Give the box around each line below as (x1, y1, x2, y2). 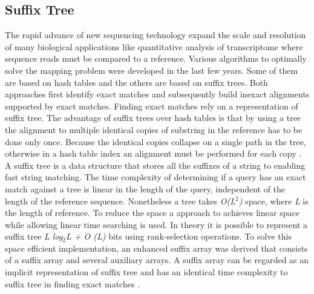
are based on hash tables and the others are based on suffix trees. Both (5, 76, 268, 88)
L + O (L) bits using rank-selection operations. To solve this (66, 230, 292, 243)
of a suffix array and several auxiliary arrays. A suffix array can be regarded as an (5, 253, 309, 266)
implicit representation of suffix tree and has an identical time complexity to (5, 266, 288, 278)
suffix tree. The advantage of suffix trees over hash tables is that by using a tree (5, 111, 301, 124)
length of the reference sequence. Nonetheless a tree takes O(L (5, 194, 236, 207)
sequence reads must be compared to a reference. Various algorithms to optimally (5, 52, 307, 65)
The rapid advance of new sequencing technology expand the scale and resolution (5, 28, 306, 41)
